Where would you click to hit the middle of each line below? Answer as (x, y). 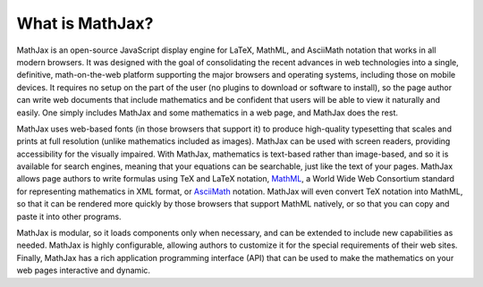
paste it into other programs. (69, 216)
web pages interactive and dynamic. (84, 270)
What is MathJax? (85, 23)
